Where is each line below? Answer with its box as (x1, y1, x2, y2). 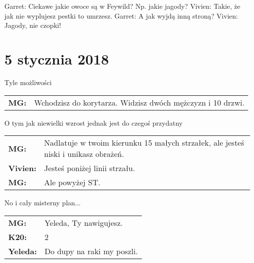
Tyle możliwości (4, 77, 52, 87)
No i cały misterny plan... (4, 197, 81, 208)
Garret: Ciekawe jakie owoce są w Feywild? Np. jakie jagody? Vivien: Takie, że (4, 1, 240, 11)
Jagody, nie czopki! (4, 20, 61, 30)
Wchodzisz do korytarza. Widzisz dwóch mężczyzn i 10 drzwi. (34, 96, 245, 108)
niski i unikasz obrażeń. (44, 148, 124, 160)
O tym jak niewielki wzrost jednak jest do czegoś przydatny (4, 117, 183, 128)
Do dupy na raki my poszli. (44, 245, 138, 257)
